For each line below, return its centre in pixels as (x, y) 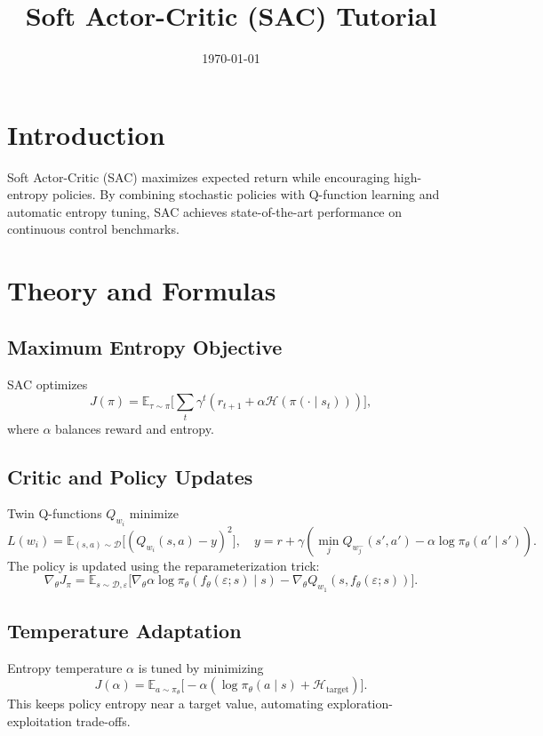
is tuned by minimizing (201, 667)
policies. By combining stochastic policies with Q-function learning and (246, 194)
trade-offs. (103, 720)
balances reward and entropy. (135, 428)
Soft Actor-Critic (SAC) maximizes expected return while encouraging (199, 176)
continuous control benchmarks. (93, 229)
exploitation (40, 720)
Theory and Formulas (142, 290)
